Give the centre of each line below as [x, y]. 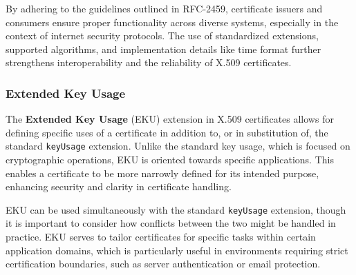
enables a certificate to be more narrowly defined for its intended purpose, [162, 173]
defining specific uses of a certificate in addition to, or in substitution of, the [167, 132]
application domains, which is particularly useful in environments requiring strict [177, 250]
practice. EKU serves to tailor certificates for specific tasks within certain [161, 237]
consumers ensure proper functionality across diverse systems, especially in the [172, 22]
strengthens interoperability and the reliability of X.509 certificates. [149, 62]
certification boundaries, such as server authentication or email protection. [163, 264]
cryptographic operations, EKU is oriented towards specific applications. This [170, 160]
